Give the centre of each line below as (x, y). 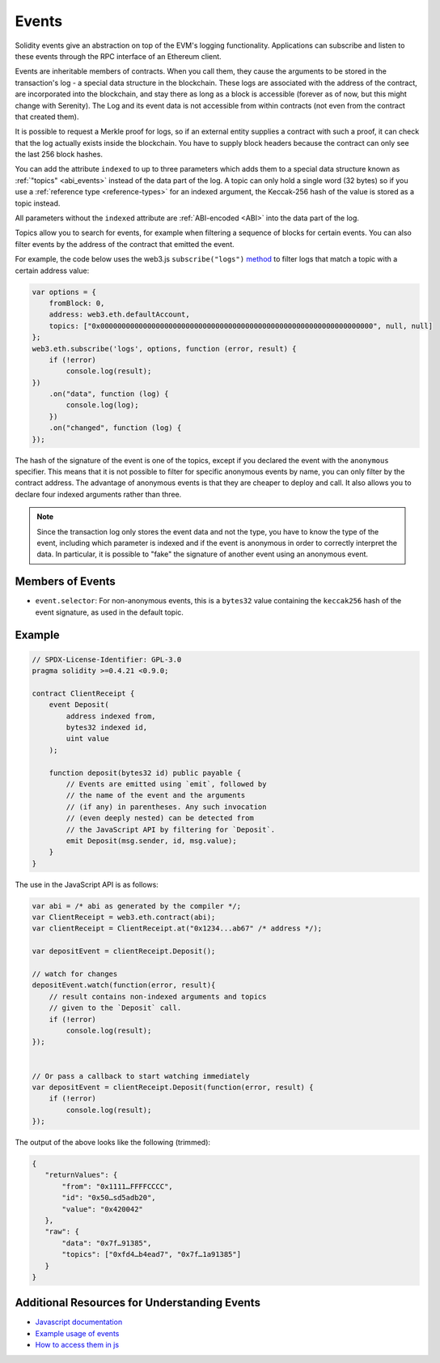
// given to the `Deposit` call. (115, 1008)
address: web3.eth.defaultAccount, (119, 315)
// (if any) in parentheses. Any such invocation (166, 807)
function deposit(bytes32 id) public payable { (145, 773)
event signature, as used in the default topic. (109, 612)
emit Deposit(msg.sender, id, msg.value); (152, 841)
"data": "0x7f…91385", (107, 1243)
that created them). (47, 117)
